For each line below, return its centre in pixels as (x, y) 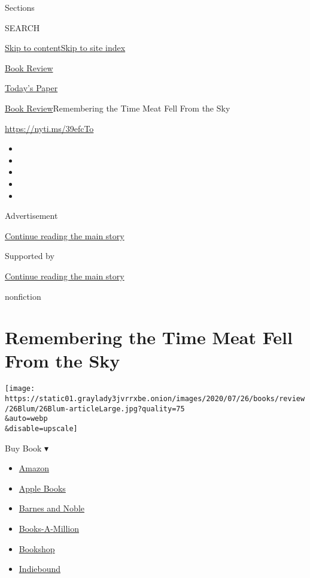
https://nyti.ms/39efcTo (49, 128)
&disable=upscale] (41, 429)
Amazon (34, 468)
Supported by (30, 256)
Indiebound (40, 569)
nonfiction (23, 296)
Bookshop (37, 548)
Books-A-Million (49, 529)
